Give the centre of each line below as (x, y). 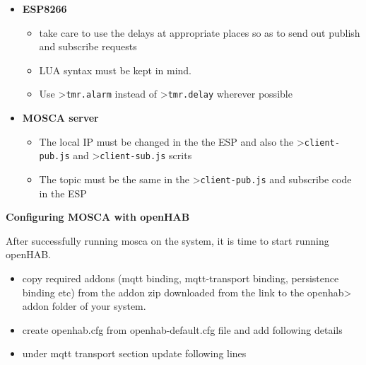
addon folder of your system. (84, 306)
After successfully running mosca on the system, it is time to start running (167, 240)
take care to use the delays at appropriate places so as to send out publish (200, 32)
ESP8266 (45, 8)
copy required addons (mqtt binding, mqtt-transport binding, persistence (181, 278)
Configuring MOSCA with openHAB (98, 217)
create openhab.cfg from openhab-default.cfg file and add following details (182, 329)
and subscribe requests (88, 46)
